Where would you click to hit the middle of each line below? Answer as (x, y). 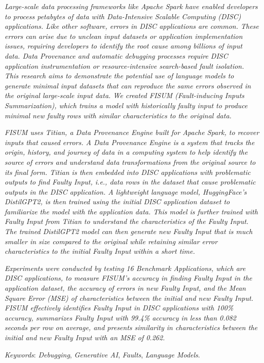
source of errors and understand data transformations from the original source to (130, 162)
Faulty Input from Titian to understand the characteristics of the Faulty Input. (127, 221)
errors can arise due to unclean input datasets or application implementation (124, 36)
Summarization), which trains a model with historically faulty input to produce (126, 105)
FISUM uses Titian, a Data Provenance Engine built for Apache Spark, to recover (132, 132)
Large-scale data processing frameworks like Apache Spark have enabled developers (131, 6)
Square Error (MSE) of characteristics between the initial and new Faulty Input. (129, 298)
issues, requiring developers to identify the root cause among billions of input (124, 46)
